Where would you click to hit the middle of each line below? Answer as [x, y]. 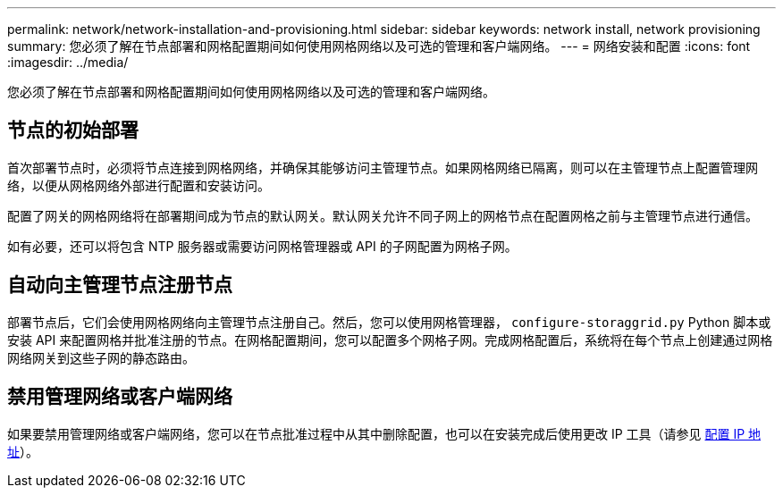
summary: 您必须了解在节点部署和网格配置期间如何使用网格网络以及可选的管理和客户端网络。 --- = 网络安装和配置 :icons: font [379, 46]
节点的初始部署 [73, 130]
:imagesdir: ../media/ [68, 62]
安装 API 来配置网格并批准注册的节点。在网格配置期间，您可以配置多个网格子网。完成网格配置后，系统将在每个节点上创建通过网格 [390, 340]
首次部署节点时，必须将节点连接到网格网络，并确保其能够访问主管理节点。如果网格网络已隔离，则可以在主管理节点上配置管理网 [383, 167]
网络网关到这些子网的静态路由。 [101, 357]
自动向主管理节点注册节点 [120, 285]
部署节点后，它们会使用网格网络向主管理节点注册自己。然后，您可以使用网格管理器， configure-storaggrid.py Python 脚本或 [389, 322]
